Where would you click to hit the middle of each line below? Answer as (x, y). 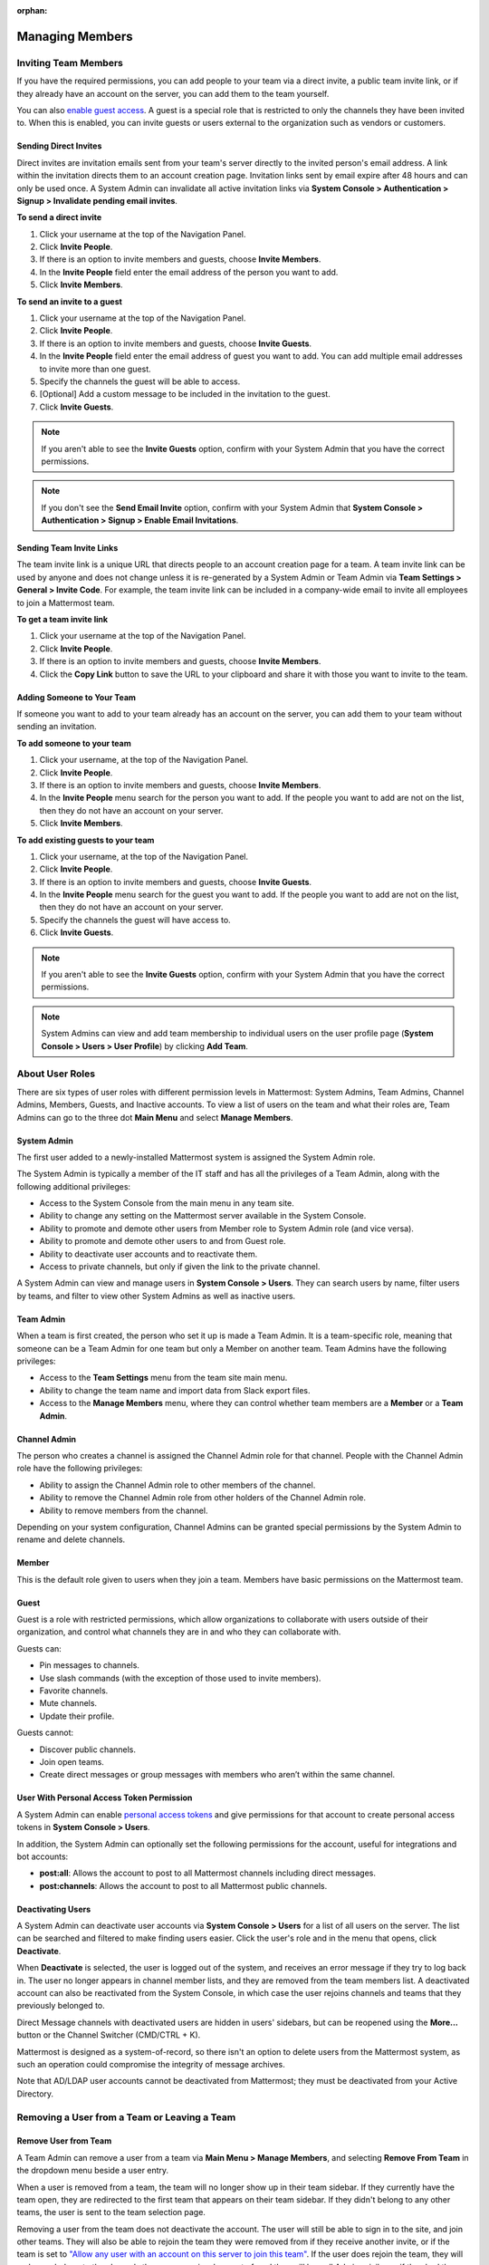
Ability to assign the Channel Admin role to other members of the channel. (177, 1485)
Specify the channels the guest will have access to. (135, 920)
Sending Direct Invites (59, 146)
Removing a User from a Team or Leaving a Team (126, 2117)
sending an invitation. (57, 727)
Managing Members (75, 36)
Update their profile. (77, 1716)
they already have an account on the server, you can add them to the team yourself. (173, 93)
